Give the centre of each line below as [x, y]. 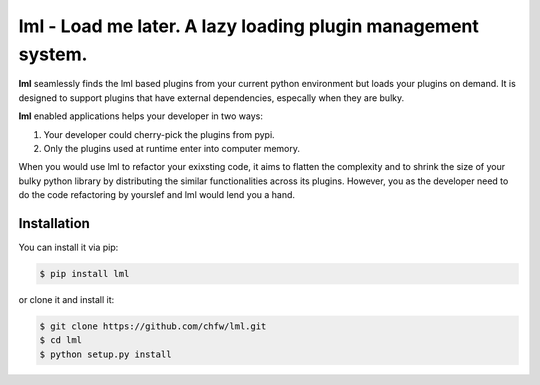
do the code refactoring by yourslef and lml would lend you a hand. [156, 195]
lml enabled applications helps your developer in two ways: [141, 116]
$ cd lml [61, 340]
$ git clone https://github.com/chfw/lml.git [153, 326]
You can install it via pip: [68, 247]
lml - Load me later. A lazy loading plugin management [249, 26]
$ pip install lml [84, 273]
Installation [54, 223]
